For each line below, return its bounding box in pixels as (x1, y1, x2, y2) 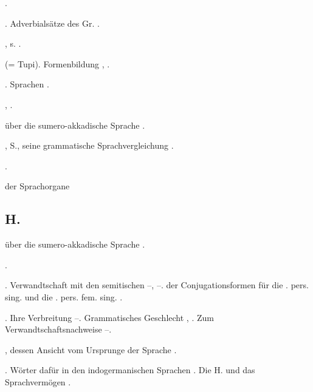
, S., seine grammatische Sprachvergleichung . (5, 139, 174, 152)
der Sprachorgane (5, 180, 70, 192)
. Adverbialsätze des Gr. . (5, 16, 100, 29)
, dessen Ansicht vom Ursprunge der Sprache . (5, 343, 177, 356)
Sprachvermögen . (5, 375, 71, 388)
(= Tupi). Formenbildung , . (5, 57, 110, 70)
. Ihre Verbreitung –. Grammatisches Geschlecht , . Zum (5, 311, 214, 323)
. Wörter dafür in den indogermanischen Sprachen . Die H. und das (5, 363, 255, 376)
